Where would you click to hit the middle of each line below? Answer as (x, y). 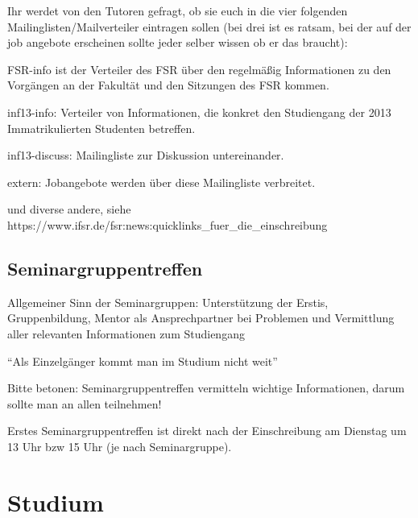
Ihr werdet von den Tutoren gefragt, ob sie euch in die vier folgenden (178, 10)
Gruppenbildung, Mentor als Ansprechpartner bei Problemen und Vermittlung (201, 318)
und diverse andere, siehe (69, 209)
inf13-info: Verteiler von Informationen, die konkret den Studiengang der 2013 (199, 112)
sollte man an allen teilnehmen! (85, 403)
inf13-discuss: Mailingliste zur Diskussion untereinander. (146, 155)
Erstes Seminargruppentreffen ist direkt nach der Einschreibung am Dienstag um (207, 431)
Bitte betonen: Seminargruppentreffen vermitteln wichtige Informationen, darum (206, 388)
